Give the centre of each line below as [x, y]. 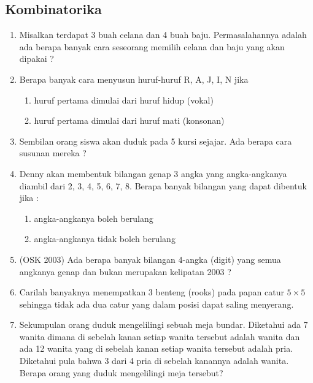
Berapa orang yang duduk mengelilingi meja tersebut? [121, 372]
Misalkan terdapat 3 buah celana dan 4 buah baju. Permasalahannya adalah [163, 35]
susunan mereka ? [53, 153]
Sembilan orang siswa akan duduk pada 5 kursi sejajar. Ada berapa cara [156, 141]
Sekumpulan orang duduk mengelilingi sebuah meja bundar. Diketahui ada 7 [164, 324]
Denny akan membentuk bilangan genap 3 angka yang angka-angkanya [153, 173]
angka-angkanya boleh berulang [94, 218]
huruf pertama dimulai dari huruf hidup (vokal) [124, 100]
